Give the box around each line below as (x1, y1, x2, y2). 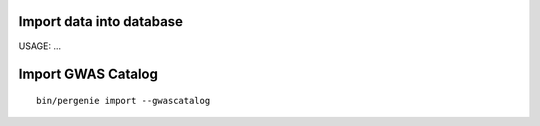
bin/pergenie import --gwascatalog (36, 95, 211, 106)
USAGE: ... (18, 40, 62, 52)
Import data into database (18, 13, 184, 30)
